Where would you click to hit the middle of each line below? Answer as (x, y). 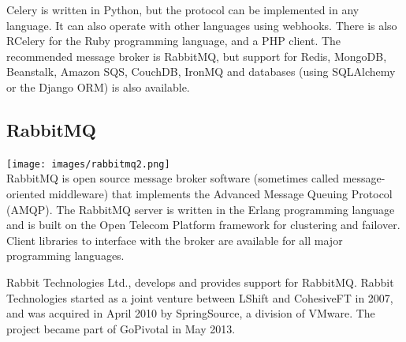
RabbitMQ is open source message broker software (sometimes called (173, 178)
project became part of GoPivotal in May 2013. (121, 328)
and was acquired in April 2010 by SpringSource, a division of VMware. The (191, 313)
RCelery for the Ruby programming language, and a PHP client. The (174, 41)
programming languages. (65, 256)
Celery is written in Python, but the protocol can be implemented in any (183, 9)
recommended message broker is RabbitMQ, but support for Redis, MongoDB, (197, 56)
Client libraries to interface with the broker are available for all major (175, 240)
